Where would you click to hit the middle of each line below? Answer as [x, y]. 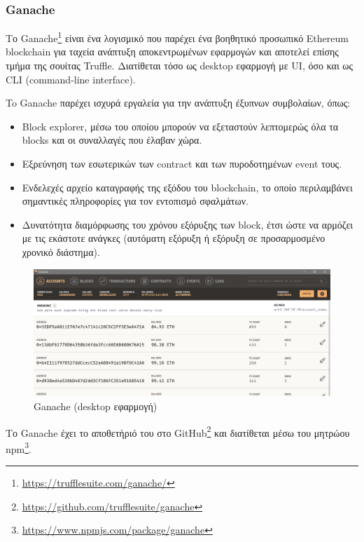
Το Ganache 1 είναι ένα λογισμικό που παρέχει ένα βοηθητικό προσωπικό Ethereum [177, 37]
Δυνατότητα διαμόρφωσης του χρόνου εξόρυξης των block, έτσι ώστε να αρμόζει [188, 224]
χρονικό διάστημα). [61, 252]
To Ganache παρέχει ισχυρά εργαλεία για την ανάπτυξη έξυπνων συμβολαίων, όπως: [178, 103]
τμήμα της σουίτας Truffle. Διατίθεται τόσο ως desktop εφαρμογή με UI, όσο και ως [180, 66]
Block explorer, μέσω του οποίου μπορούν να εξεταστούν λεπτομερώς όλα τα [180, 126]
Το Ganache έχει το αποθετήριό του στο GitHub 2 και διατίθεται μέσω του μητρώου [178, 431]
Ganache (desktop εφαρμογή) [96, 406]
